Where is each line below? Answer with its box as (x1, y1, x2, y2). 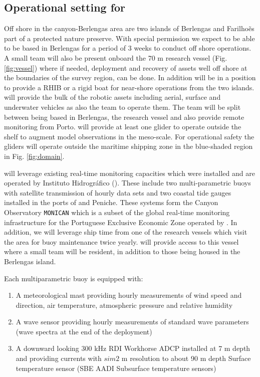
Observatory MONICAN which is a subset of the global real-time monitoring (4, 207, 230, 217)
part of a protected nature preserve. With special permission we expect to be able (4, 33, 255, 43)
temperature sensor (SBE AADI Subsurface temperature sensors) (16, 362, 216, 373)
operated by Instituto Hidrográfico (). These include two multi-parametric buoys (4, 177, 251, 188)
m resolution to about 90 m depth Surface (121, 353, 251, 363)
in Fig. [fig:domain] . (4, 150, 65, 161)
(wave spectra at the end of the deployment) (16, 326, 152, 336)
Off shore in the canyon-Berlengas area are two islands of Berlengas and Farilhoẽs (4, 23, 254, 34)
